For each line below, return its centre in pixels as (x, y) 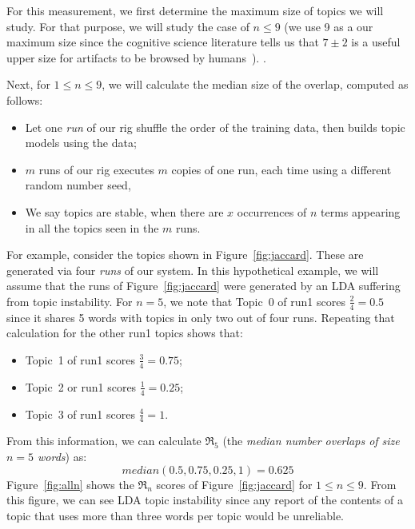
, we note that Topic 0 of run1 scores (254, 301)
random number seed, (78, 185)
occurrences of (272, 211)
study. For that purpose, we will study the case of (128, 26)
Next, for (28, 84)
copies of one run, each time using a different (281, 169)
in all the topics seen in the (92, 227)
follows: (25, 99)
